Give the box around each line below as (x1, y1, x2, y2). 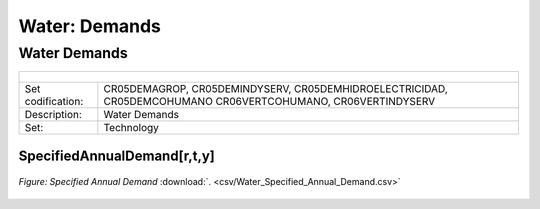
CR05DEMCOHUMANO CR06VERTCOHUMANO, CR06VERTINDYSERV (103, 95, 436, 109)
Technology (103, 121, 160, 135)
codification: (24, 95, 84, 109)
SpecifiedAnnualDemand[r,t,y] (18, 147, 215, 164)
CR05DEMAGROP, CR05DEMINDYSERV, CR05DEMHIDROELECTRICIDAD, (103, 82, 449, 96)
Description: (24, 108, 82, 122)
